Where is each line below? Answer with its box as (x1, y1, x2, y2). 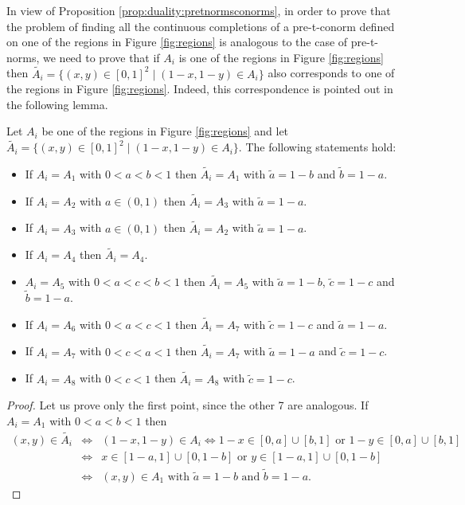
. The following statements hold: (238, 139, 397, 155)
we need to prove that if (43, 49, 160, 65)
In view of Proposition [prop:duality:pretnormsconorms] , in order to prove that (6, 2, 391, 18)
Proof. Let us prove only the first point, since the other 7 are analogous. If (6, 397, 369, 413)
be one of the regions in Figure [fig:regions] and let (41, 123, 289, 139)
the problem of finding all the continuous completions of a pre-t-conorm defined (6, 18, 395, 34)
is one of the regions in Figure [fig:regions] (178, 49, 384, 65)
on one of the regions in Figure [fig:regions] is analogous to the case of (6, 33, 348, 50)
